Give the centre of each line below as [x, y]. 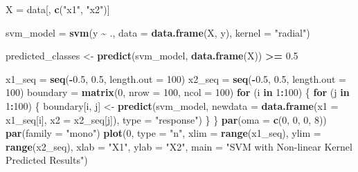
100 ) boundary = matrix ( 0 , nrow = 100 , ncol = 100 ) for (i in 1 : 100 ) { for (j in [178, 92]
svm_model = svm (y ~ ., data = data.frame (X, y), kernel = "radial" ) [158, 32]
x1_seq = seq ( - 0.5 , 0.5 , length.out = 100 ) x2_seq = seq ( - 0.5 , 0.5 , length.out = [176, 78]
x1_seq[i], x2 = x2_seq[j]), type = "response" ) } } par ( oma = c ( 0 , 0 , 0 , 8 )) [166, 119]
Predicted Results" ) [47, 160]
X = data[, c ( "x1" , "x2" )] [58, 9]
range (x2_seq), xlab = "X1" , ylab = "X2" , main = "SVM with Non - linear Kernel [179, 146]
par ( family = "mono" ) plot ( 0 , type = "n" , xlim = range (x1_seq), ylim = [163, 133]
